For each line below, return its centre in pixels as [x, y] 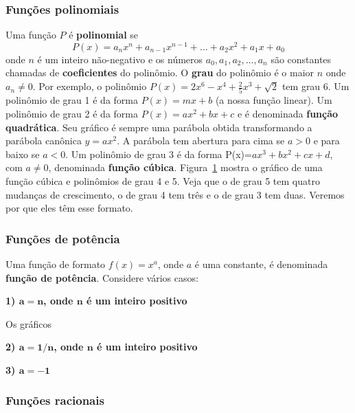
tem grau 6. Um [316, 86]
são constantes [301, 59]
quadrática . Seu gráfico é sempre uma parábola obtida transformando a [159, 127]
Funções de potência [63, 238]
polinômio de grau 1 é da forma [72, 100]
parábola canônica [44, 141]
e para [327, 141]
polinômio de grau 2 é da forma [72, 113]
